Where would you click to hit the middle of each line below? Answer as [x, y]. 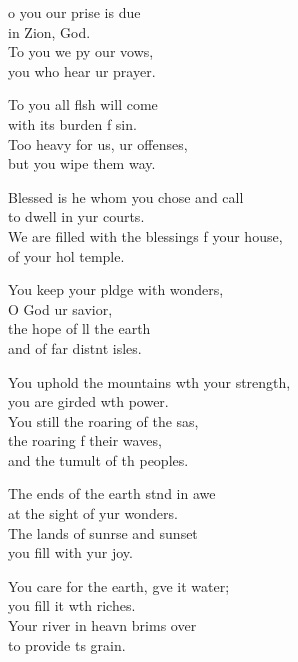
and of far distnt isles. [75, 347]
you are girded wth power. [88, 401]
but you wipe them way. [82, 163]
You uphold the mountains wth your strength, [149, 381]
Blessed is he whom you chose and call [126, 196]
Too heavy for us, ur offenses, [98, 143]
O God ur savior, [60, 308]
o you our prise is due [74, 12]
